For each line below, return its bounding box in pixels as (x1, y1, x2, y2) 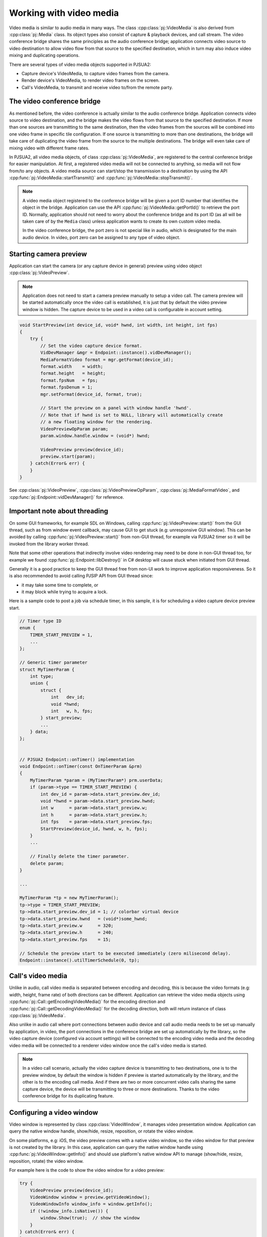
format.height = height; (40, 371, 106, 376)
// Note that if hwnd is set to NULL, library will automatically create (40, 412, 223, 418)
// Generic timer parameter (19, 660, 88, 666)
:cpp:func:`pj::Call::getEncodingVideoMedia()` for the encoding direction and (9, 999, 166, 1004)
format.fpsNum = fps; (40, 378, 98, 383)
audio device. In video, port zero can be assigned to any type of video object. (22, 234, 180, 240)
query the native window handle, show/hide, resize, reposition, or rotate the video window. (9, 1128, 194, 1134)
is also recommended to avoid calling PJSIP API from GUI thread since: (9, 573, 153, 579)
